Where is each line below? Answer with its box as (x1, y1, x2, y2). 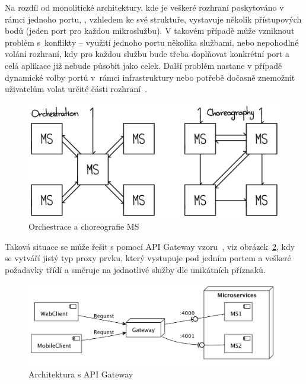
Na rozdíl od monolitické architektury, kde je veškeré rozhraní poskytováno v (5, 1, 284, 13)
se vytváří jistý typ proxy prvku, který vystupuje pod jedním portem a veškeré (5, 252, 291, 264)
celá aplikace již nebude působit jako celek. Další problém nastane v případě (5, 59, 282, 71)
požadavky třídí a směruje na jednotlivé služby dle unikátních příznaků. (5, 263, 266, 275)
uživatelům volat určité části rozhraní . (5, 82, 148, 95)
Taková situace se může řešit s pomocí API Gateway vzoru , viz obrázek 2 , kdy (5, 240, 295, 252)
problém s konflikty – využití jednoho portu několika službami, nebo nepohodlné (5, 36, 299, 48)
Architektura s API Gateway (28, 367, 133, 380)
